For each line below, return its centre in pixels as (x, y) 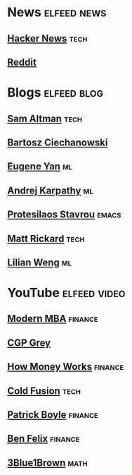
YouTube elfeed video (66, 293)
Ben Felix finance (44, 439)
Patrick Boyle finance (53, 415)
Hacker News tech (47, 38)
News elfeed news (57, 12)
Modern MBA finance (53, 319)
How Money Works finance (66, 367)
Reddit (22, 62)
